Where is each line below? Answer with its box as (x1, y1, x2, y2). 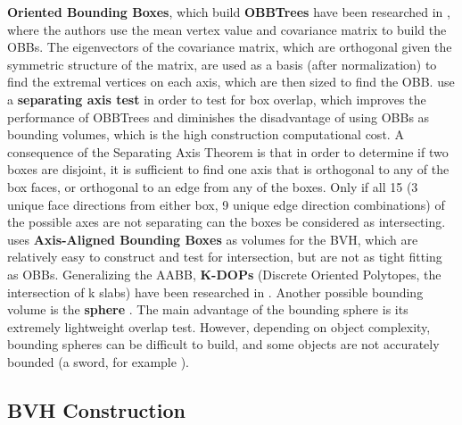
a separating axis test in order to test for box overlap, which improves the (7, 89, 426, 108)
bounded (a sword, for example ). (7, 352, 189, 371)
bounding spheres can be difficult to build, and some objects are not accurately (7, 335, 440, 354)
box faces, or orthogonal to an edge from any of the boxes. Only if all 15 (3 (7, 177, 418, 196)
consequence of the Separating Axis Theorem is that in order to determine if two (7, 142, 449, 161)
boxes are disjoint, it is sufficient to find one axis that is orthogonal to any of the (7, 160, 450, 179)
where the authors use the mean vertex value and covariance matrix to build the (7, 20, 447, 38)
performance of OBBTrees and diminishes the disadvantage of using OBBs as (7, 107, 430, 126)
